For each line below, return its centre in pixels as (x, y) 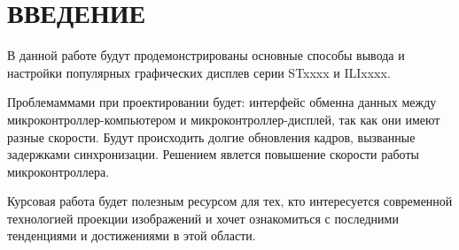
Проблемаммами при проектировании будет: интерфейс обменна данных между (222, 102)
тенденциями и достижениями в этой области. (132, 235)
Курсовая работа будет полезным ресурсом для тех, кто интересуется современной (230, 201)
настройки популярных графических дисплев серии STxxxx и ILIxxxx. (199, 72)
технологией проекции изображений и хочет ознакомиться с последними (203, 218)
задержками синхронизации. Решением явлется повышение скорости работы (213, 154)
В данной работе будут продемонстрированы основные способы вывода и (206, 55)
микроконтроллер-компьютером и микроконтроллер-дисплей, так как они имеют (224, 119)
